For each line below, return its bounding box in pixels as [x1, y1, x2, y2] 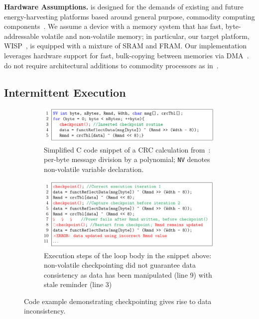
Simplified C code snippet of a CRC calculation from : [44, 144, 211, 155]
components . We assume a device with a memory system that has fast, [4, 21, 223, 31]
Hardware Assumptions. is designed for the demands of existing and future [4, 1, 244, 11]
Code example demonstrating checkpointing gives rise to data [24, 296, 212, 306]
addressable [4, 30, 39, 41]
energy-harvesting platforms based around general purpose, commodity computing [4, 11, 255, 21]
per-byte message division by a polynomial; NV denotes [44, 154, 210, 164]
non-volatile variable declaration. [44, 163, 144, 174]
